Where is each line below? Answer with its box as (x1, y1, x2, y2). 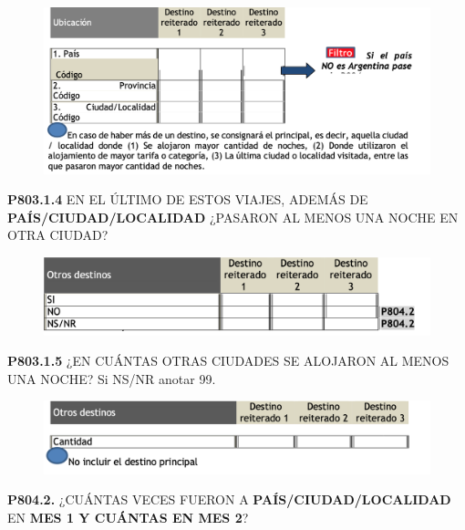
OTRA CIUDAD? (7, 225, 108, 244)
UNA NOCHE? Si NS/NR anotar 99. (7, 369, 216, 388)
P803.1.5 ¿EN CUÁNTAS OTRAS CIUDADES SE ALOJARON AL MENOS (7, 351, 449, 370)
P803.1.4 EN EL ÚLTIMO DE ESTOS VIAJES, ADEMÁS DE (7, 190, 368, 209)
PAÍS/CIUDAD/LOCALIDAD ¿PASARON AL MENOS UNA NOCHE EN (7, 207, 459, 226)
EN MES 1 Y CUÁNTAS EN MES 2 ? (7, 507, 249, 526)
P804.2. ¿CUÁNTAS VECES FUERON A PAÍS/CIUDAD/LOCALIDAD (7, 490, 451, 509)
